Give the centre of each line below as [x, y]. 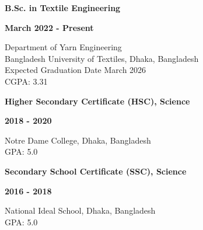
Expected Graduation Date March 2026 [76, 70]
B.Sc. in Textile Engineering [63, 8]
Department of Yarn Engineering [63, 47]
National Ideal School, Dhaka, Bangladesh [80, 210]
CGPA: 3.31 [26, 81]
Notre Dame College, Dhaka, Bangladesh [78, 140]
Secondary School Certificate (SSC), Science [96, 171]
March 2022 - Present [49, 27]
